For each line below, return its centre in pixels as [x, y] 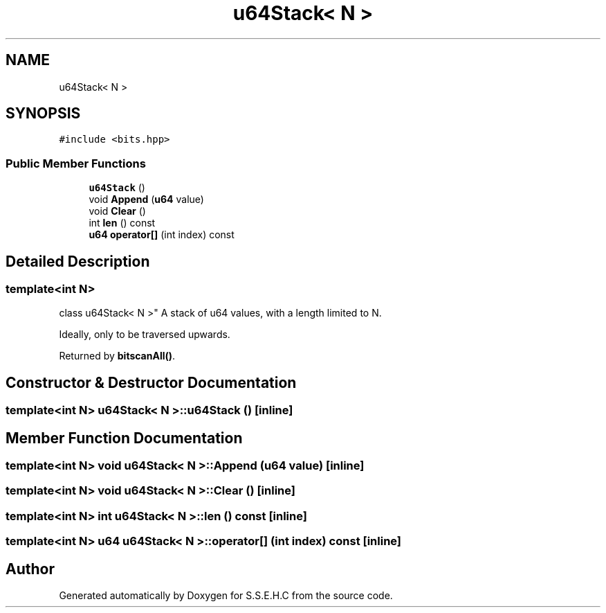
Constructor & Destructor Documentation [151, 382]
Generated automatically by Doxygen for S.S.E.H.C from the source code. [226, 596]
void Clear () [117, 211]
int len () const [122, 223]
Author [30, 569]
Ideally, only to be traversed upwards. [145, 335]
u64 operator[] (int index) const [162, 235]
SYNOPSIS [43, 114]
